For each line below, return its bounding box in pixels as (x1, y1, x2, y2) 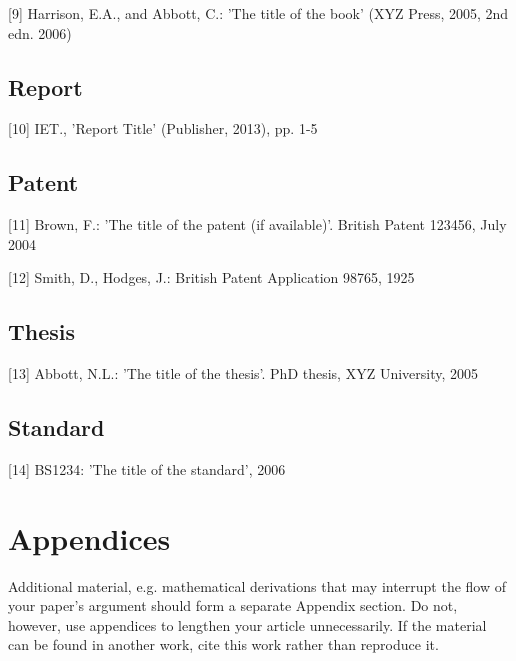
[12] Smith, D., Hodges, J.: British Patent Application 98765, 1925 (8, 267, 415, 288)
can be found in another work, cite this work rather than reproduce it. (8, 634, 439, 655)
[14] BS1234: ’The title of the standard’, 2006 (8, 458, 286, 479)
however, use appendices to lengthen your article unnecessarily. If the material (8, 614, 487, 635)
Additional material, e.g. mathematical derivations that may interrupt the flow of (8, 575, 507, 596)
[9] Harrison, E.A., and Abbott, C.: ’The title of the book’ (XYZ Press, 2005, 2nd (8, 3, 509, 23)
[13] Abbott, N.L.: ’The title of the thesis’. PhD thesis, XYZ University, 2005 (8, 363, 479, 384)
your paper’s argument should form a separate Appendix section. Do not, (8, 595, 458, 616)
